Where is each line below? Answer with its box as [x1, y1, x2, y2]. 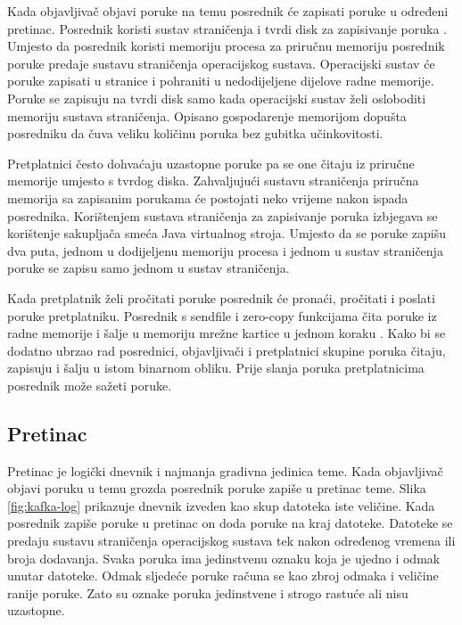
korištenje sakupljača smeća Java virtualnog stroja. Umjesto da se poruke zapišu [7, 224, 447, 243]
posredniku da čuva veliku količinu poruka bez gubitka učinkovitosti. [7, 124, 384, 143]
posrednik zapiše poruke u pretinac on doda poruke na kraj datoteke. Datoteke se [7, 514, 453, 532]
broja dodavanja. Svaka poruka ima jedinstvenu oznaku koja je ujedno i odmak [7, 548, 441, 567]
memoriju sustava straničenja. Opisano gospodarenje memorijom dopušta [7, 106, 407, 125]
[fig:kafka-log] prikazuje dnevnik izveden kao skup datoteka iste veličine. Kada [7, 496, 435, 514]
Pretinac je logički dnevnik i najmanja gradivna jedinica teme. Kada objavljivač [7, 461, 443, 480]
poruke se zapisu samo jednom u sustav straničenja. [7, 259, 290, 277]
